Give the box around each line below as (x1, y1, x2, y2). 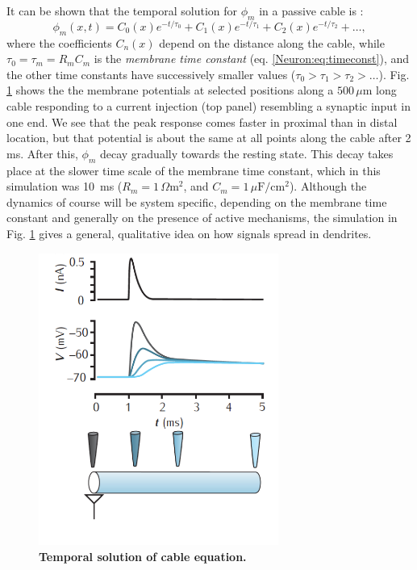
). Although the (289, 178, 367, 195)
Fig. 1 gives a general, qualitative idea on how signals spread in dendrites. (6, 224, 372, 241)
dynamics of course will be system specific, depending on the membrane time (6, 193, 387, 210)
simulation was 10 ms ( (6, 178, 123, 195)
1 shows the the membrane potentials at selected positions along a (6, 82, 334, 98)
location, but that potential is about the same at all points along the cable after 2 (6, 129, 411, 146)
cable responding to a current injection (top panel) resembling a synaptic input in (6, 97, 411, 114)
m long (362, 82, 397, 98)
